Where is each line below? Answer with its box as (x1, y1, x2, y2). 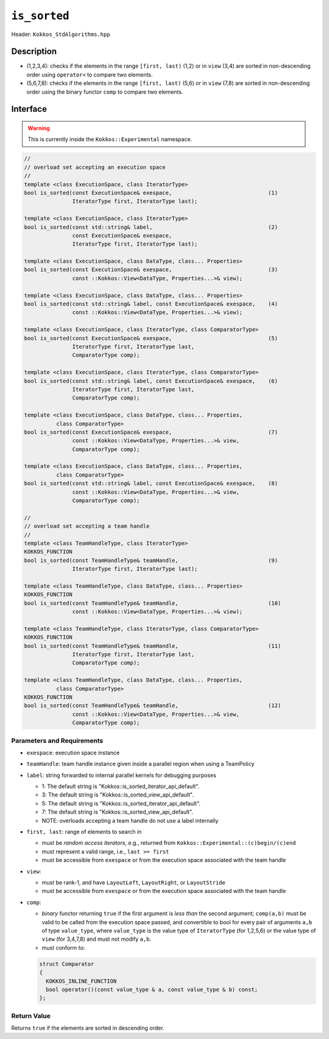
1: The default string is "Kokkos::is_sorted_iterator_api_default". (41, 782, 200, 790)
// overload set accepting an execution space (24, 164, 166, 170)
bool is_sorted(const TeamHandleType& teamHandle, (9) (24, 556, 278, 564)
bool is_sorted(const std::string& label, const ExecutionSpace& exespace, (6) (24, 377, 278, 384)
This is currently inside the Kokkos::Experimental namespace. (27, 136, 193, 143)
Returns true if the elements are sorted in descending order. (11, 1024, 164, 1032)
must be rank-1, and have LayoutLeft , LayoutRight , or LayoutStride (41, 879, 225, 886)
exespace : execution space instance (26, 749, 120, 756)
